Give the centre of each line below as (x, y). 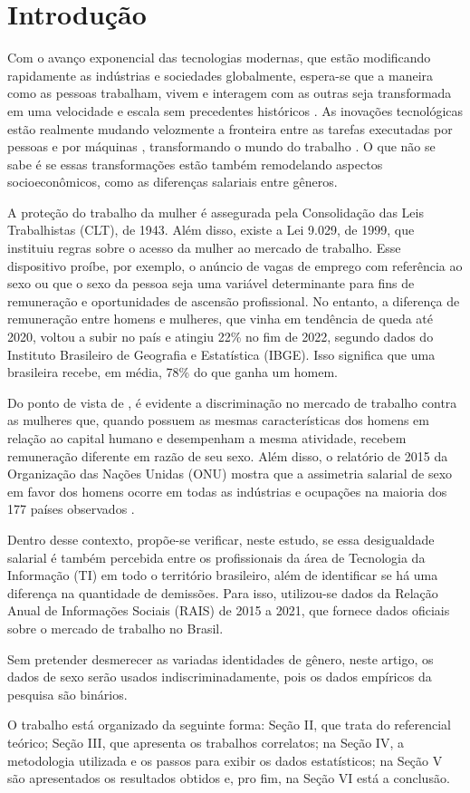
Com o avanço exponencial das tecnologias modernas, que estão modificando (219, 58)
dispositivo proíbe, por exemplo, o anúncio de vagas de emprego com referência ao (235, 265)
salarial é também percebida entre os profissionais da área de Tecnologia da (216, 557)
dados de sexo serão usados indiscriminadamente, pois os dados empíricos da (220, 677)
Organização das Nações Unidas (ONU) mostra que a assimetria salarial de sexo (230, 474)
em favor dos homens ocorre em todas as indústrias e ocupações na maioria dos (227, 491)
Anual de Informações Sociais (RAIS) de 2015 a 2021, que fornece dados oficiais (229, 610)
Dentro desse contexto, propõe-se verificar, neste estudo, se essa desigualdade (221, 539)
